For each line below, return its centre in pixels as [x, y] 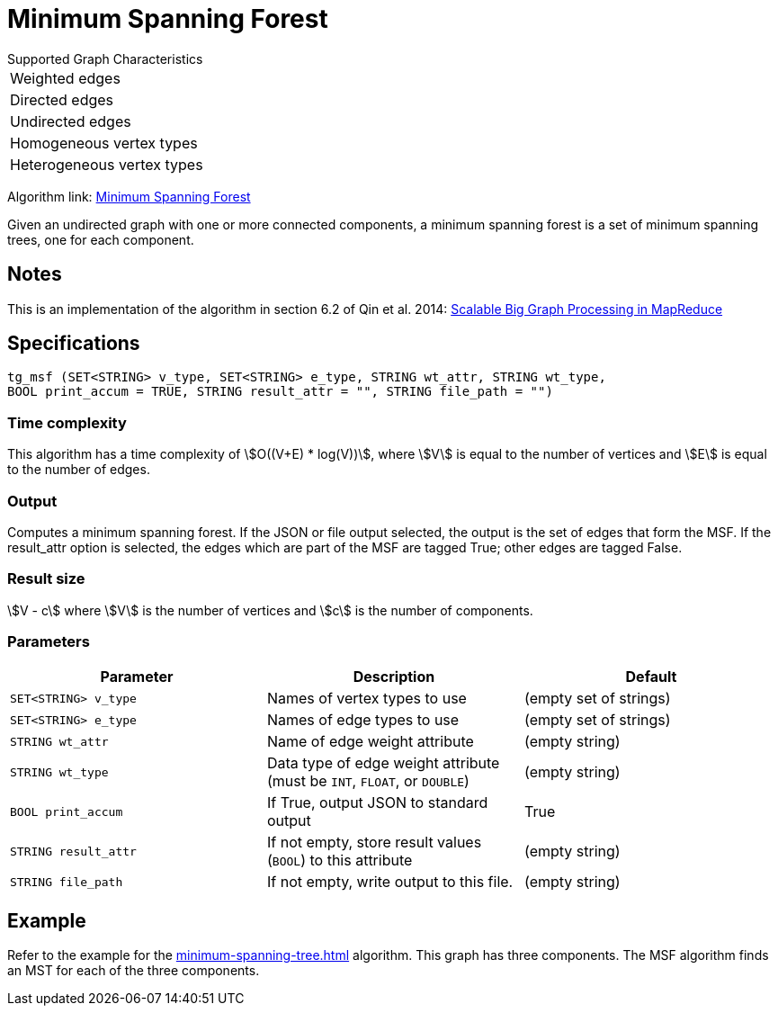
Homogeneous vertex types [104, 143]
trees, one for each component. [101, 239]
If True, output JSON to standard [377, 803]
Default [651, 677]
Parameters [49, 642]
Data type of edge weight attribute [383, 763]
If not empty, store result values [374, 843]
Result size [46, 579]
